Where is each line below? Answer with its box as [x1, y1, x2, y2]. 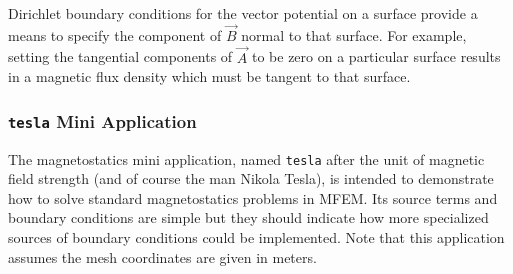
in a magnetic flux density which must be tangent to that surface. [8, 66, 411, 87]
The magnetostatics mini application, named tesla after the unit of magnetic [8, 148, 485, 169]
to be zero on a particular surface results [251, 46, 501, 67]
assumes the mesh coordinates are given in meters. [8, 246, 317, 267]
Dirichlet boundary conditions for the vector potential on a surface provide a [8, 3, 478, 23]
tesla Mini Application [8, 108, 197, 133]
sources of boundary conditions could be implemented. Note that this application [8, 227, 505, 248]
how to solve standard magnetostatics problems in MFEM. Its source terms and [8, 187, 498, 208]
